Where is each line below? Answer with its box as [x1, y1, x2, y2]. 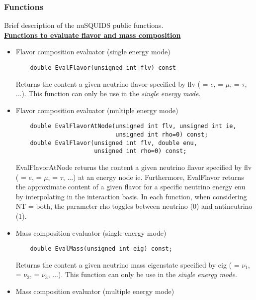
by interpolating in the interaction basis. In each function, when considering [15, 191, 247, 201]
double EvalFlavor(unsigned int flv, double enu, [30, 139, 197, 147]
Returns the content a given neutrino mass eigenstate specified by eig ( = [15, 259, 240, 270]
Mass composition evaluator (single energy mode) [15, 227, 167, 238]
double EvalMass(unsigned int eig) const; [30, 245, 172, 253]
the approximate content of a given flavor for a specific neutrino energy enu [15, 181, 246, 192]
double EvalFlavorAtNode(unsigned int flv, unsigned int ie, [30, 123, 237, 130]
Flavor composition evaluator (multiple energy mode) [15, 105, 178, 115]
